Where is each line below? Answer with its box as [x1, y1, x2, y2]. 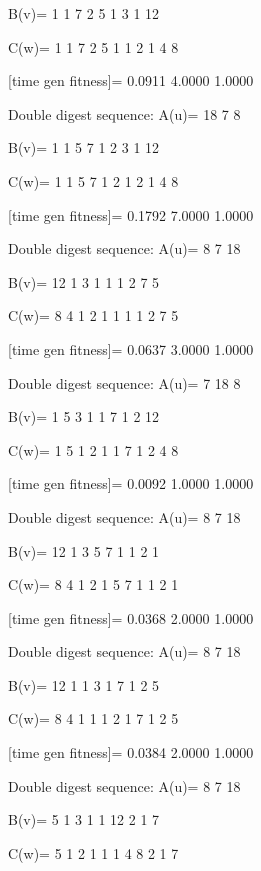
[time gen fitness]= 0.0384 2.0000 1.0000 [8, 742, 254, 763]
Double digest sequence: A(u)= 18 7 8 [8, 103, 241, 124]
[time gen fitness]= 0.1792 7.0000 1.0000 [8, 204, 254, 225]
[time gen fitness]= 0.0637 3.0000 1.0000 [8, 338, 254, 359]
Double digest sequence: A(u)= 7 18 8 [8, 372, 241, 393]
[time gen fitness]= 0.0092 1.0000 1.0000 [8, 473, 254, 494]
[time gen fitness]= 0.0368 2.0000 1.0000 [8, 607, 254, 628]
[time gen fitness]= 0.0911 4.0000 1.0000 [8, 70, 254, 91]
